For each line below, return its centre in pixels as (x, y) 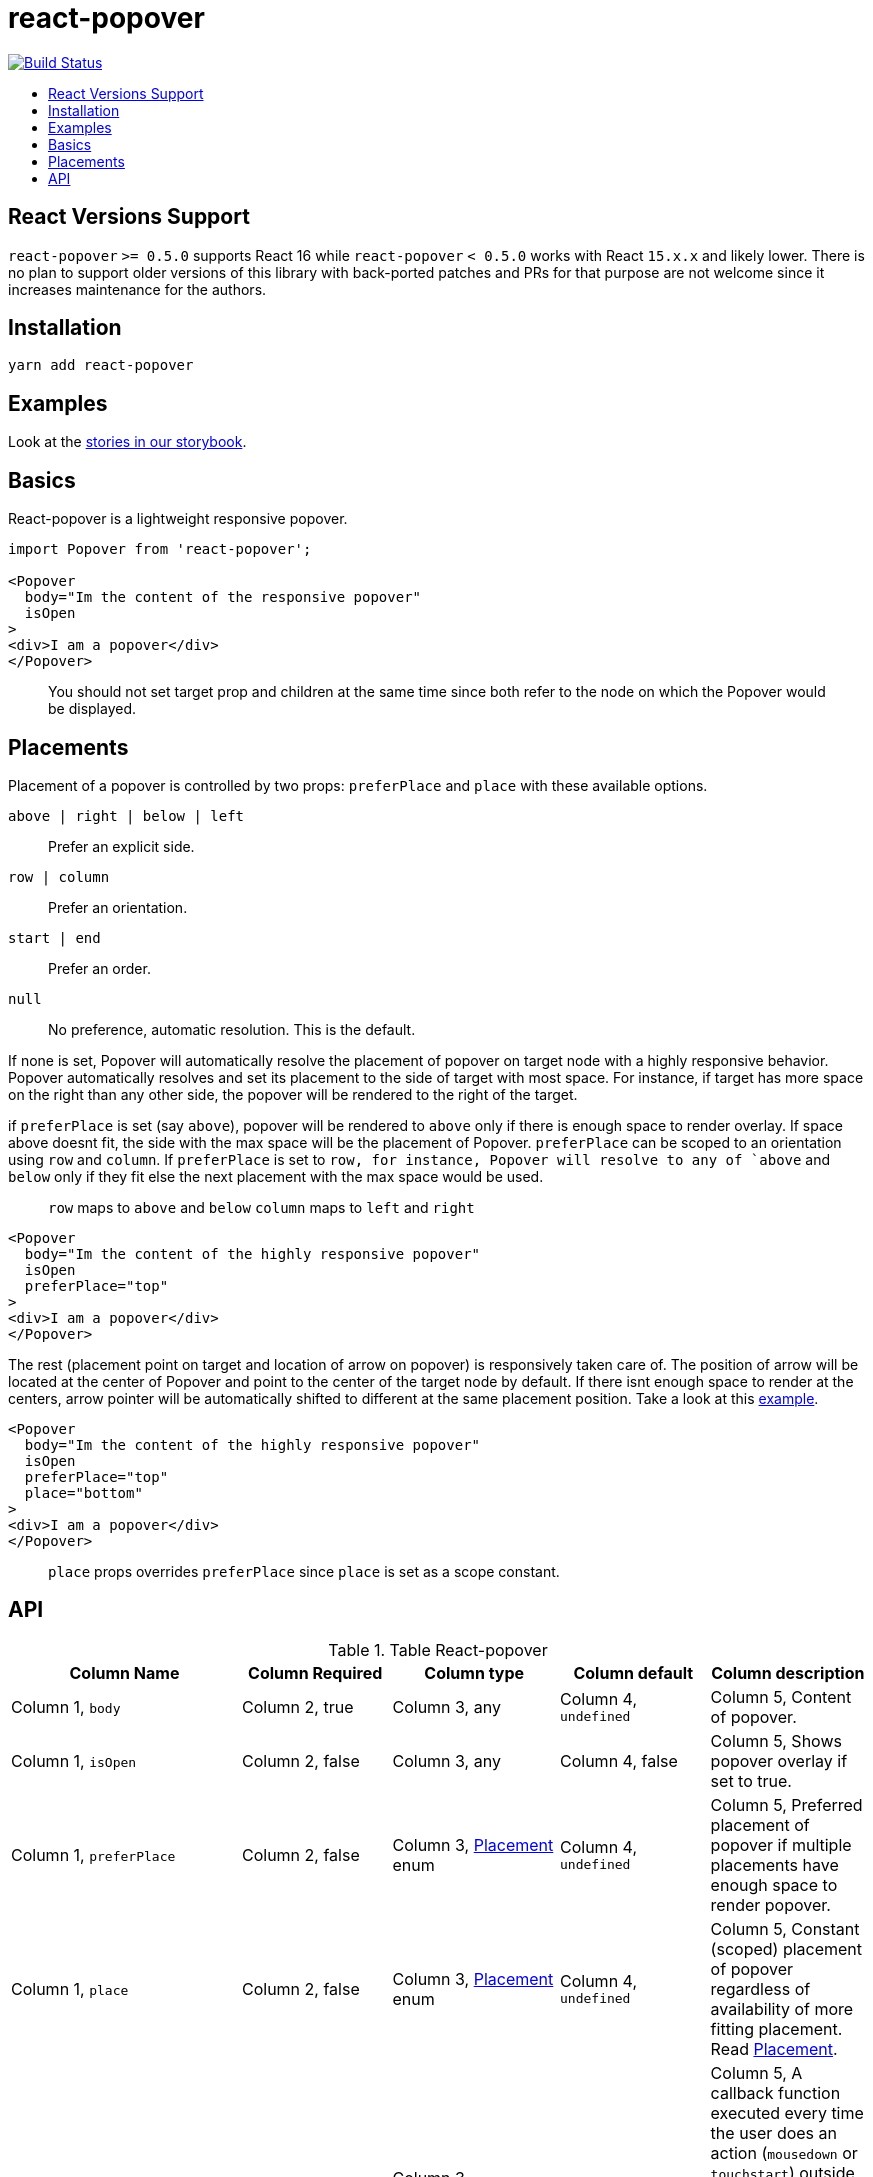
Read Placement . (774, 2048)
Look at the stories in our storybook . (127, 442)
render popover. (770, 1904)
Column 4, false (619, 1760)
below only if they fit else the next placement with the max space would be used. (276, 1176)
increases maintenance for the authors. (137, 289)
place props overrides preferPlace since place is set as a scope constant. (304, 1571)
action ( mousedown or (784, 2152)
